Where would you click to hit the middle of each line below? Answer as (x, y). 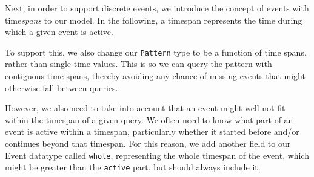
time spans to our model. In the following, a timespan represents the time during (154, 20)
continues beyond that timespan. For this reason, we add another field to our (148, 143)
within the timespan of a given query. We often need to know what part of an (149, 119)
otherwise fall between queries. (62, 87)
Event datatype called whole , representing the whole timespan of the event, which (157, 155)
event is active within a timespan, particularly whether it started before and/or (152, 131)
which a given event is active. (59, 32)
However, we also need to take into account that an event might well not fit (145, 108)
